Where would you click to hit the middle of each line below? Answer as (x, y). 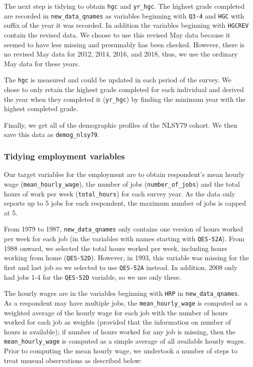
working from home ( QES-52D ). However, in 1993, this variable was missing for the (126, 258)
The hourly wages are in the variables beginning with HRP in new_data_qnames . (122, 293)
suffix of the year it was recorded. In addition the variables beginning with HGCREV (126, 25)
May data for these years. (42, 63)
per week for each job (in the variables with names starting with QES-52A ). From (124, 239)
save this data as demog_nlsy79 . (52, 134)
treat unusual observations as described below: (73, 360)
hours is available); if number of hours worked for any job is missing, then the (120, 331)
